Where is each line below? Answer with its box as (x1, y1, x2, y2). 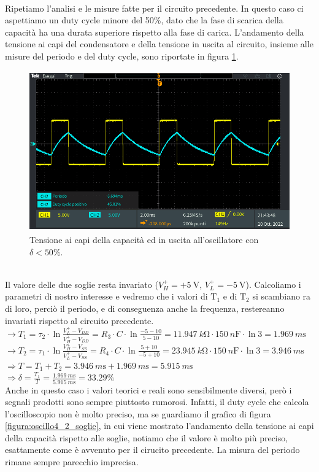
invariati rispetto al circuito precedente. (5, 314, 154, 327)
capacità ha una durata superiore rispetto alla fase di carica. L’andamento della (5, 25, 304, 38)
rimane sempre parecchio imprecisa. (5, 455, 139, 468)
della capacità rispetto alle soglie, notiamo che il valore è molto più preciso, (5, 431, 288, 444)
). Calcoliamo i (245, 277, 301, 290)
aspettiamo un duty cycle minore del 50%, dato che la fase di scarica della (5, 14, 283, 26)
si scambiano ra (252, 290, 311, 303)
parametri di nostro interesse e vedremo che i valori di (5, 290, 208, 303)
